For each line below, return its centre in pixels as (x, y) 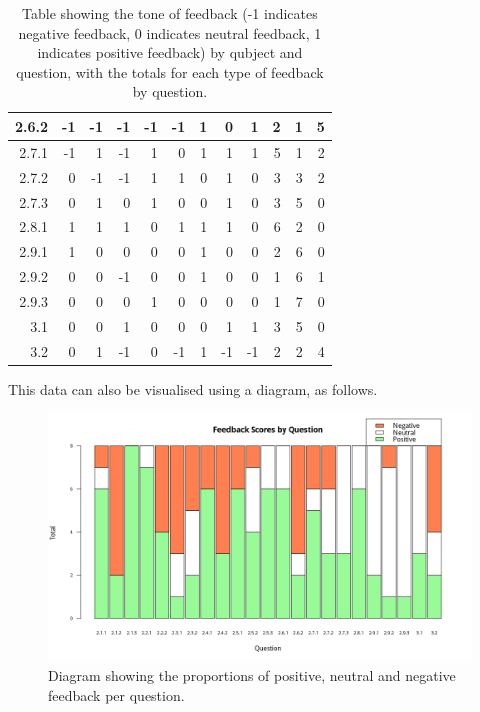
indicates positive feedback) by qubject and (170, 52)
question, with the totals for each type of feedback (170, 71)
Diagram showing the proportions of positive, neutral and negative (252, 674)
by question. (170, 91)
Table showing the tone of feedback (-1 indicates (170, 13)
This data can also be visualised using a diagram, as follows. (193, 388)
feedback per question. (116, 694)
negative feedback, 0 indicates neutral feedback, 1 (170, 32)
